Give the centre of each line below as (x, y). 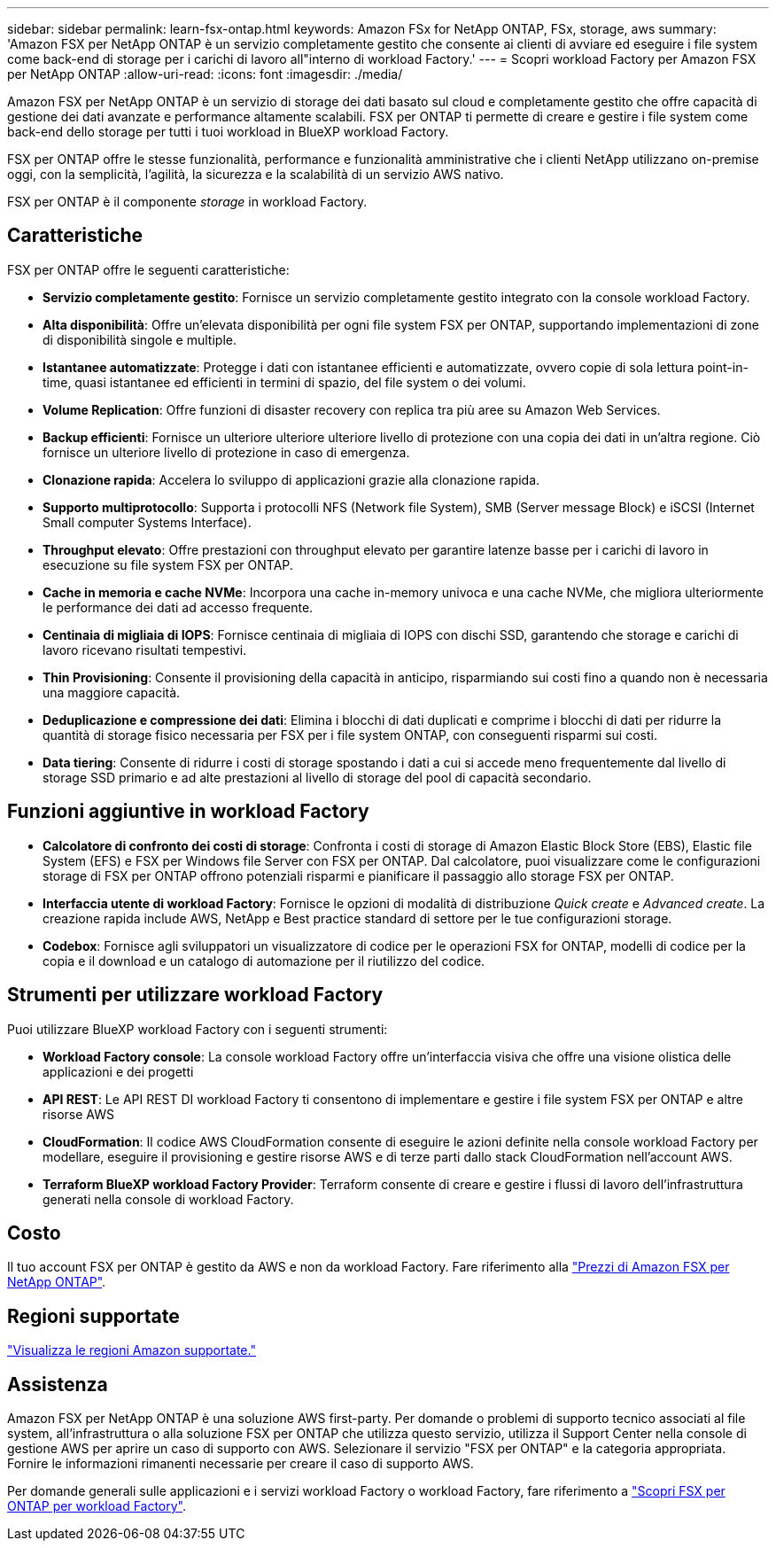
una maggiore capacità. (112, 692)
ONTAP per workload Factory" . (97, 1506)
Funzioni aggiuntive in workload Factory (188, 812)
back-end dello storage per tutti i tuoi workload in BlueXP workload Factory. (228, 132)
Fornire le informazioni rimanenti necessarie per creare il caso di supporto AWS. (241, 1464)
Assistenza (58, 1384)
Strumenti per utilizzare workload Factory (195, 995)
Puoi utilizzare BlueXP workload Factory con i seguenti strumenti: (198, 1029)
